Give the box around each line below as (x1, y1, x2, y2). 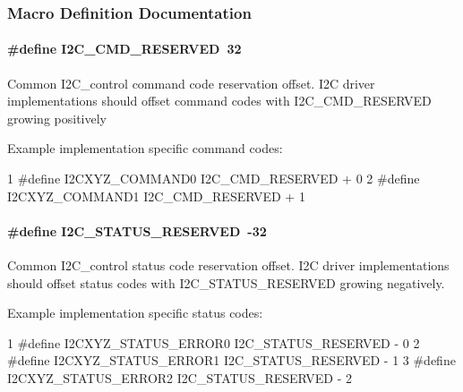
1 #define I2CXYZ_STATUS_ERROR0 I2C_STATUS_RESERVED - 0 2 (7, 333, 420, 352)
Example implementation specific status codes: (7, 303, 263, 322)
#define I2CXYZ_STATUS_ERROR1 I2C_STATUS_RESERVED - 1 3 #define (7, 351, 456, 370)
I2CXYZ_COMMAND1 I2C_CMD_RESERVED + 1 (7, 186, 305, 205)
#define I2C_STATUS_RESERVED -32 (7, 221, 267, 240)
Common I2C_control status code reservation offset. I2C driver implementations (7, 256, 450, 274)
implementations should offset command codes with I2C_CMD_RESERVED (7, 91, 432, 110)
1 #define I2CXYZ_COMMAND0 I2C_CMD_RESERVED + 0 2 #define (7, 169, 420, 188)
